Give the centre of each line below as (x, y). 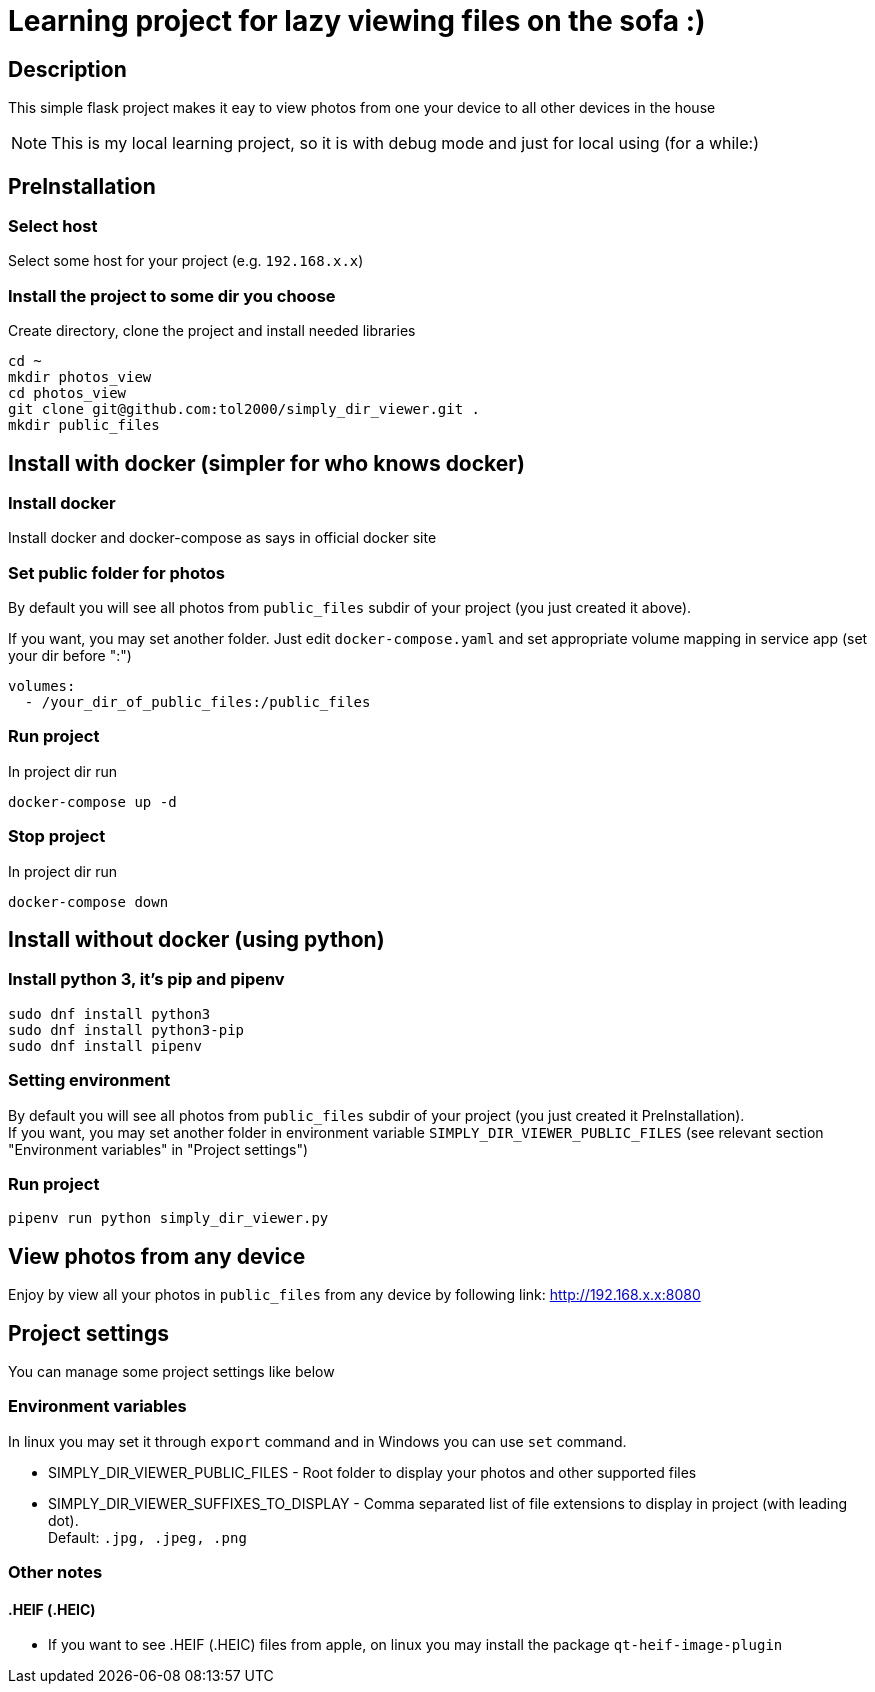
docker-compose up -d (92, 801)
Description (67, 69)
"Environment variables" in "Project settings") (158, 1149)
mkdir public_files (84, 425)
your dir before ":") (70, 656)
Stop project (57, 836)
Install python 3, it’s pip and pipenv (146, 979)
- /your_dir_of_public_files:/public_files (197, 702)
